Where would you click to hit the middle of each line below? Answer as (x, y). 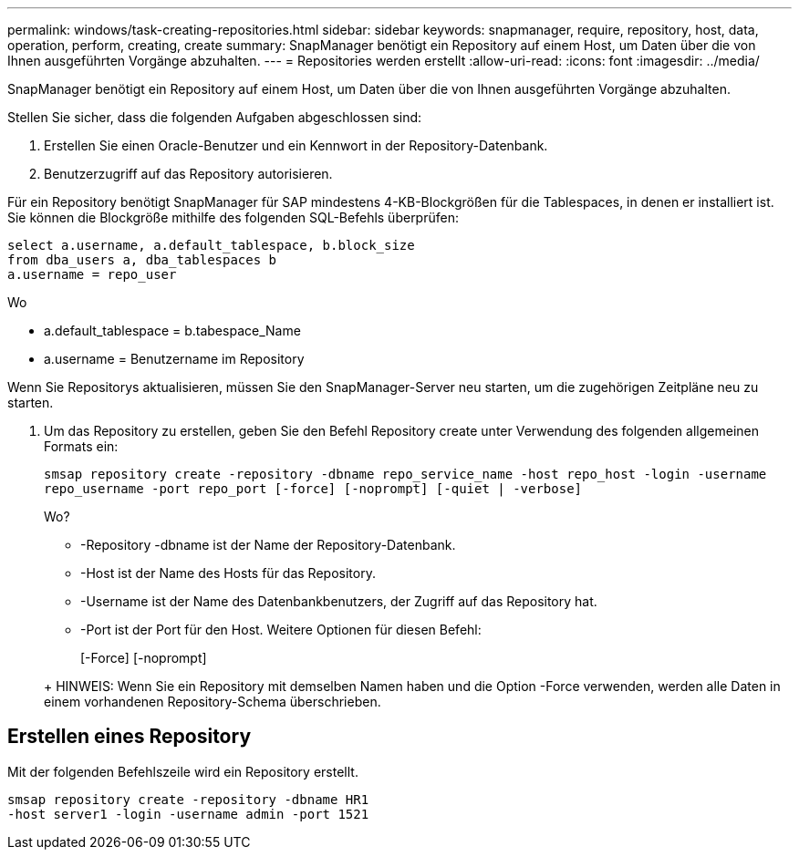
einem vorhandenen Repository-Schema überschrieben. (213, 702)
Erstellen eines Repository (130, 737)
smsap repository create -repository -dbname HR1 (188, 799)
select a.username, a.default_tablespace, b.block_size (211, 245)
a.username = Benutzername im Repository (174, 359)
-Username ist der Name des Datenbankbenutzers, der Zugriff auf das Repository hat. (339, 601)
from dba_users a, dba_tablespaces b (142, 260)
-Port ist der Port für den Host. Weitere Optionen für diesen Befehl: (281, 630)
